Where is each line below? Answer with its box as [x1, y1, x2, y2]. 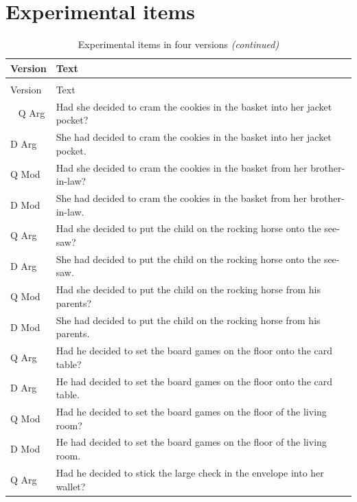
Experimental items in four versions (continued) [78, 37, 279, 52]
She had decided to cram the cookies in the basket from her [56, 190, 308, 205]
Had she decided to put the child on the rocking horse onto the [56, 221, 321, 236]
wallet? [56, 479, 86, 493]
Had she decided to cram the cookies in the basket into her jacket [56, 99, 332, 113]
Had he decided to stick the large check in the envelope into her [56, 465, 324, 479]
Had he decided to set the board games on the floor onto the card [56, 343, 333, 358]
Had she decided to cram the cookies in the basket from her [56, 160, 308, 174]
